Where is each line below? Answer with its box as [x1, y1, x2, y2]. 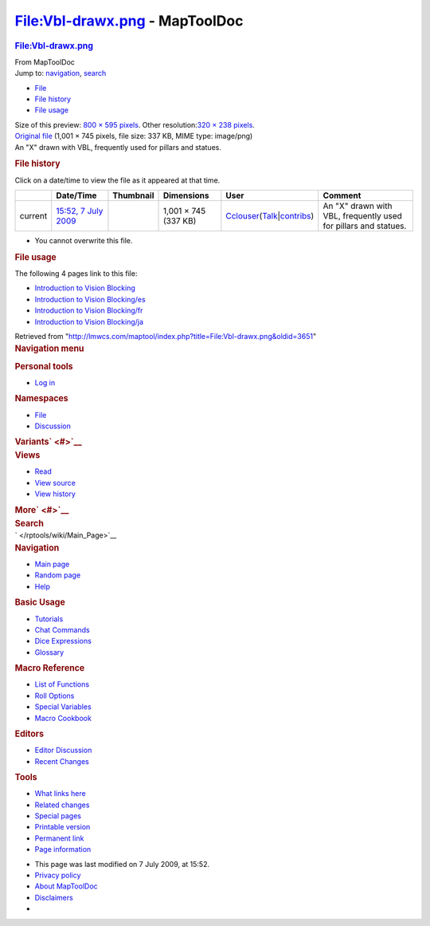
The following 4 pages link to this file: [14, 269, 138, 278]
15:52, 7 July [56, 205, 104, 216]
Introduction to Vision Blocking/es [34, 294, 147, 304]
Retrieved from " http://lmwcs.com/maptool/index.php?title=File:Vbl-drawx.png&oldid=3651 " [14, 331, 317, 341]
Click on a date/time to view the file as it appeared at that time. [14, 175, 221, 185]
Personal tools [14, 361, 73, 372]
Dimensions [162, 190, 209, 201]
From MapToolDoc [14, 57, 76, 67]
